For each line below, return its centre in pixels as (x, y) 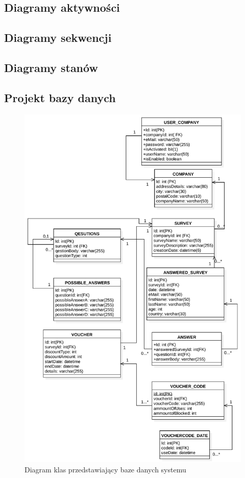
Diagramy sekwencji (58, 38)
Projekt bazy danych (60, 97)
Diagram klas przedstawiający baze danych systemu (105, 469)
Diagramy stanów (51, 67)
